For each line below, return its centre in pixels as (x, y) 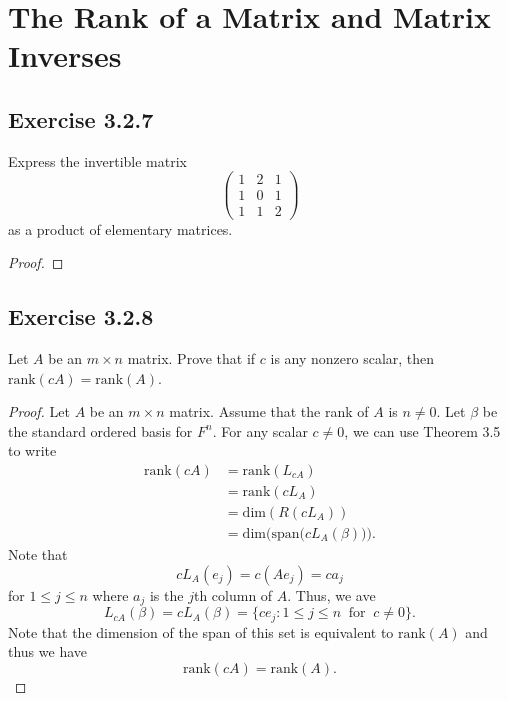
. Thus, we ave (331, 594)
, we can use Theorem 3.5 (422, 430)
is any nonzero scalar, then (352, 357)
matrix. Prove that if (191, 357)
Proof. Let (39, 411)
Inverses (65, 55)
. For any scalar (260, 430)
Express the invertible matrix (97, 160)
